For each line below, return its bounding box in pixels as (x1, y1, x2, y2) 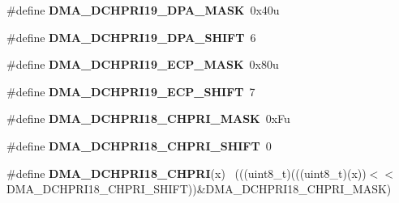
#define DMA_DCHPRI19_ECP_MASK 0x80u (6, 56, 279, 73)
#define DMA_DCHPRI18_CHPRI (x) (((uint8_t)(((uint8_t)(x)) (6, 164, 367, 181)
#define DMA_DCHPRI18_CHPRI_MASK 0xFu (6, 110, 290, 127)
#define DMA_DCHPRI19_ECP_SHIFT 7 (6, 82, 255, 99)
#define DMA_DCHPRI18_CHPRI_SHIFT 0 (6, 137, 272, 154)
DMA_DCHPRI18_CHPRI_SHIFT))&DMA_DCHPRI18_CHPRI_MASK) (6, 180, 392, 197)
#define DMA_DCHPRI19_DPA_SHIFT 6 (6, 28, 256, 45)
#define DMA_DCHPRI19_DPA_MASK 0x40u (6, 2, 280, 18)
